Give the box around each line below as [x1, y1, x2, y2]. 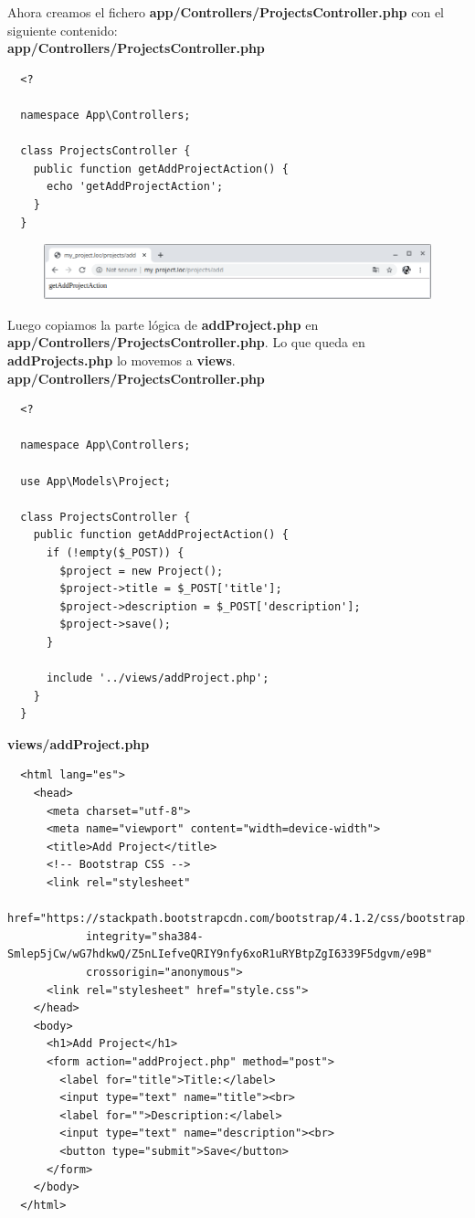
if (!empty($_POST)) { [46, 545, 185, 559]
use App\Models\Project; [20, 474, 171, 488]
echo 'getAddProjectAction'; [46, 180, 224, 194]
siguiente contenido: [7, 20, 118, 39]
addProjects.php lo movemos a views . [7, 351, 236, 369]
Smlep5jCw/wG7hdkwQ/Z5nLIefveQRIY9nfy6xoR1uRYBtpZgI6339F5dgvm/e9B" [7, 948, 433, 961]
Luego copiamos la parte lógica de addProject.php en [7, 314, 319, 334]
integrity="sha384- [85, 929, 204, 943]
